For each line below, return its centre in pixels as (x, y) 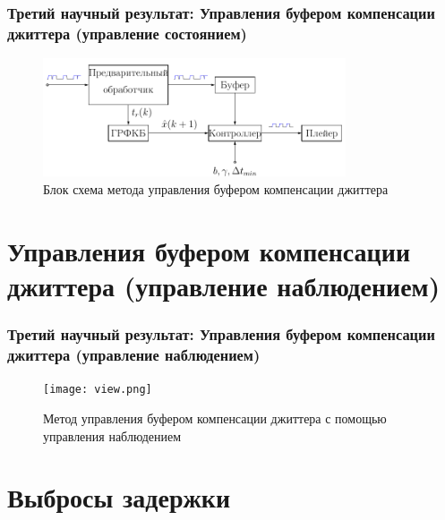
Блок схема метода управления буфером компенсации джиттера (216, 189)
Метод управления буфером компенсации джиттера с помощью (215, 418)
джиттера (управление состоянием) (127, 33)
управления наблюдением (112, 435)
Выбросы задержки (119, 497)
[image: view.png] (98, 390)
